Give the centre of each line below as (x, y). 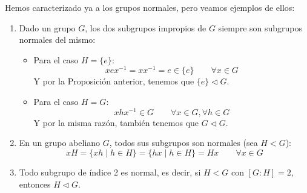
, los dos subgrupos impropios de (146, 27)
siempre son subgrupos (260, 27)
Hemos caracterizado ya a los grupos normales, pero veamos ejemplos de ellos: (150, 7)
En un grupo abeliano (60, 143)
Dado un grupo (47, 27)
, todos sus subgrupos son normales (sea (183, 143)
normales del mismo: (57, 40)
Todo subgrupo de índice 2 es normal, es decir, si (110, 172)
